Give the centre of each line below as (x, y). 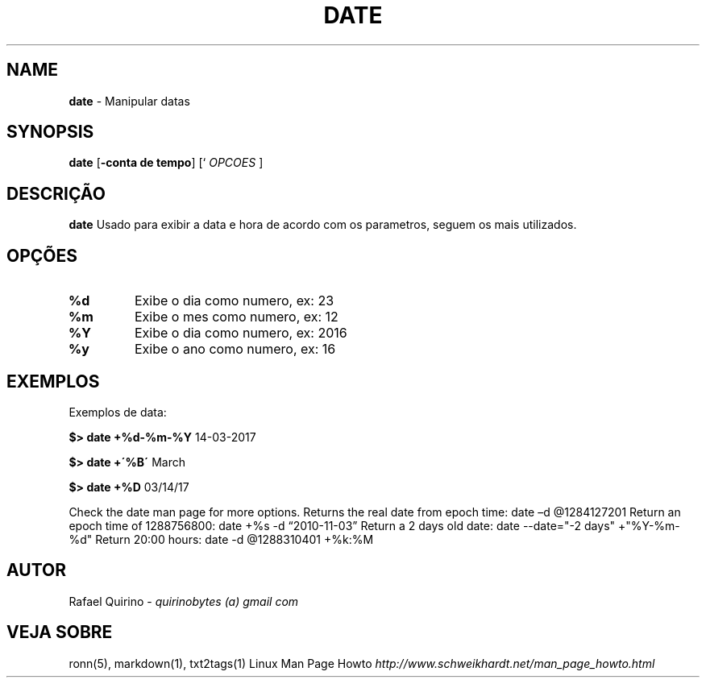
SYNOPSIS (50, 132)
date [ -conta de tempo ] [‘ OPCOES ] (166, 163)
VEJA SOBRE (60, 632)
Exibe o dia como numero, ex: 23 (234, 301)
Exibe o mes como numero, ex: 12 (236, 317)
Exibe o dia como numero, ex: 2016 (241, 333)
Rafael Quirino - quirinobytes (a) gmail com (184, 601)
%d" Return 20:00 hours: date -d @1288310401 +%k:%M (221, 539)
